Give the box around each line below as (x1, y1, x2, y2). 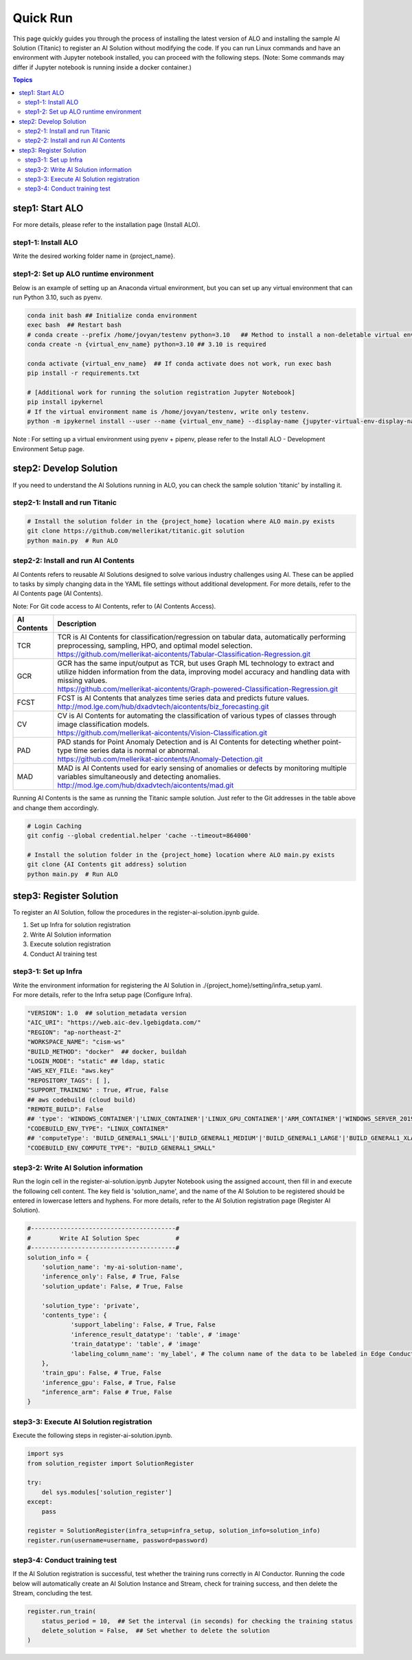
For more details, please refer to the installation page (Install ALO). (12, 221, 201, 229)
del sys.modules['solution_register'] (41, 1488, 172, 1496)
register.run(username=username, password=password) (27, 1536, 209, 1544)
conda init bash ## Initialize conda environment (27, 312, 198, 319)
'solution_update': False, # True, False (41, 1282, 183, 1290)
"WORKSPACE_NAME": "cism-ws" (27, 1038, 126, 1046)
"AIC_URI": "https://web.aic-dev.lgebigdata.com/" (27, 1018, 202, 1027)
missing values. (57, 676, 108, 686)
